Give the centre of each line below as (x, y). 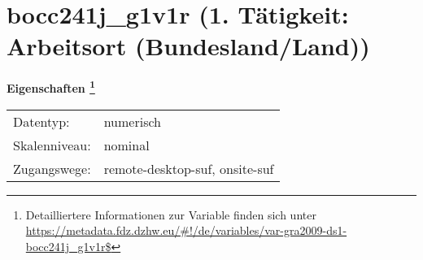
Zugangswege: (52, 168)
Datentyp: (41, 121)
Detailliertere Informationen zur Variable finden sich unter (171, 214)
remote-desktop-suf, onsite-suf (189, 168)
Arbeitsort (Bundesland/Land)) (188, 46)
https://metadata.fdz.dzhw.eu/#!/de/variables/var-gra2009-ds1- (186, 230)
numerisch (132, 121)
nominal (126, 145)
